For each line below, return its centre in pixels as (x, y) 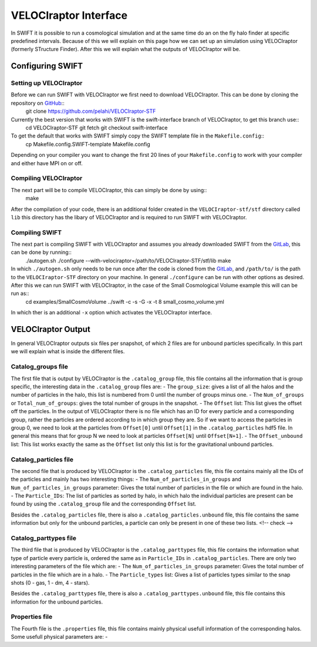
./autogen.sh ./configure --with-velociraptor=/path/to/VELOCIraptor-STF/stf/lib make (128, 260)
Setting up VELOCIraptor (47, 83)
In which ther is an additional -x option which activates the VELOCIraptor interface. (112, 313)
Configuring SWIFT (47, 66)
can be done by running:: (41, 252)
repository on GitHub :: (38, 103)
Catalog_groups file (40, 367)
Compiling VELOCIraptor (47, 178)
